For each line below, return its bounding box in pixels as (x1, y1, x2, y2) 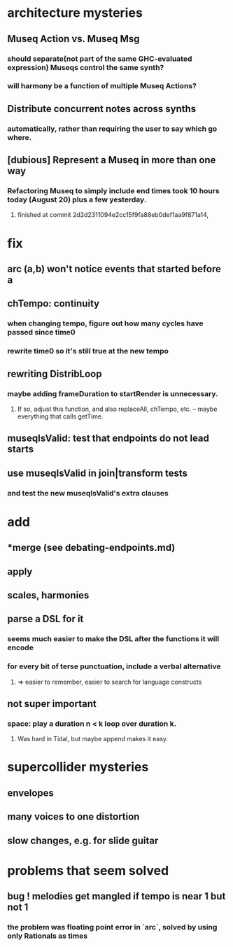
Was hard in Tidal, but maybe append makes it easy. (17, 735, 169, 743)
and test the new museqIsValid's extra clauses (7, 488, 169, 498)
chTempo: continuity (7, 297, 100, 309)
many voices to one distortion (7, 811, 140, 823)
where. (7, 132, 32, 142)
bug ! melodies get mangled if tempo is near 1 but (7, 890, 226, 902)
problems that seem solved (7, 862, 169, 878)
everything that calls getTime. (17, 412, 104, 421)
